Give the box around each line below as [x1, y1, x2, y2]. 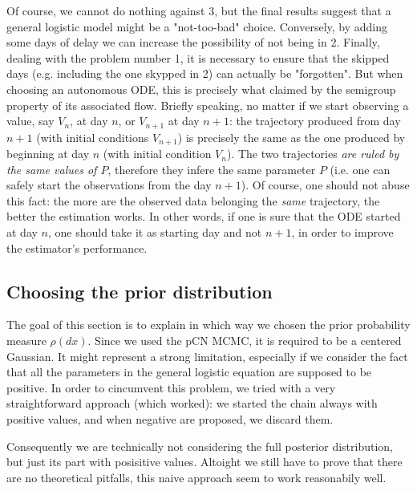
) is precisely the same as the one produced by [177, 128, 406, 145]
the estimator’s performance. [6, 239, 148, 256]
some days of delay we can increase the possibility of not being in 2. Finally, [6, 34, 380, 51]
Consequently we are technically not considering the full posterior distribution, [6, 437, 393, 454]
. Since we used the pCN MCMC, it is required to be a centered [87, 332, 402, 349]
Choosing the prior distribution [6, 278, 273, 303]
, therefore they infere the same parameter [107, 160, 316, 177]
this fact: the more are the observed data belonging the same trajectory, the [6, 192, 380, 209]
